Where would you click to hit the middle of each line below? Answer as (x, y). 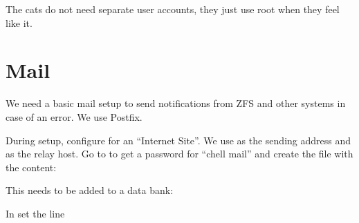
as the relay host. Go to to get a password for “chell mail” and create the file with (179, 154)
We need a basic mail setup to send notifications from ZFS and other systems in (176, 103)
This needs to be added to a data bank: (90, 190)
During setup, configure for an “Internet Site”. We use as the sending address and (178, 140)
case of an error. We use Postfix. (74, 116)
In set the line (35, 213)
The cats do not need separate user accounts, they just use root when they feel (173, 9)
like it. (19, 22)
